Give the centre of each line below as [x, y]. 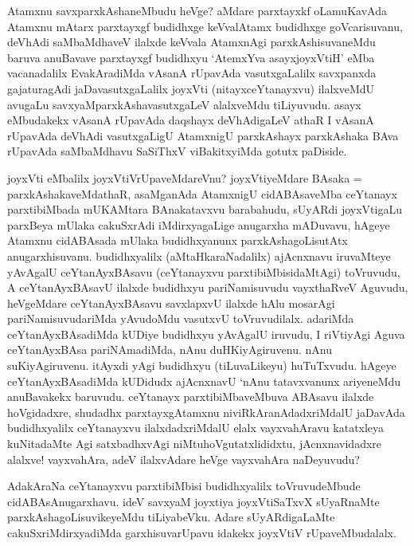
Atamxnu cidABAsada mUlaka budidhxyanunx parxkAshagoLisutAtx [178, 240]
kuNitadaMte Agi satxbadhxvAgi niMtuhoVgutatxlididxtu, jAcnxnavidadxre [195, 444]
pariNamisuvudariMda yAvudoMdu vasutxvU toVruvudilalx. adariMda [181, 318]
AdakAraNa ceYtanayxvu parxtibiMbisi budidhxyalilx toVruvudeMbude [184, 486]
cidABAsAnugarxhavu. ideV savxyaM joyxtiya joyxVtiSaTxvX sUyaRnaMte [193, 501]
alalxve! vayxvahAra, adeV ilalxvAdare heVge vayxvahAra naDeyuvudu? [184, 459]
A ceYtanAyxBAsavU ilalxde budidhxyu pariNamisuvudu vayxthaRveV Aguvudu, [208, 287]
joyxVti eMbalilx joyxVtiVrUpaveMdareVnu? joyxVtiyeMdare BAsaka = [185, 177]
